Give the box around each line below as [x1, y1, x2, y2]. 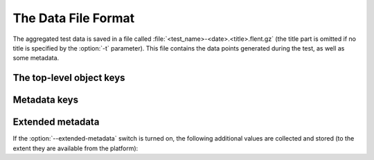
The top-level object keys [12, 72, 125, 84]
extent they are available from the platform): [12, 144, 139, 152]
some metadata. [12, 54, 60, 62]
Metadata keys [12, 94, 79, 106]
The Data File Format [12, 10, 135, 26]
